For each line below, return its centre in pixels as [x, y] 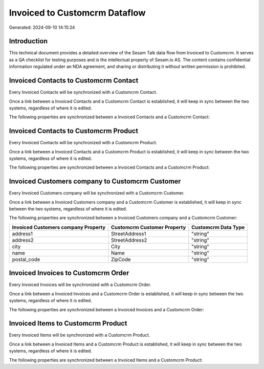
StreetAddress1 [128, 234]
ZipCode [121, 259]
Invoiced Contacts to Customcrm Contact [74, 81]
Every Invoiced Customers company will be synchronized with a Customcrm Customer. [97, 193]
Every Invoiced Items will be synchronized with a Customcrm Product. [79, 335]
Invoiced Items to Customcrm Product [68, 323]
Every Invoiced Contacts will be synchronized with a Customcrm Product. [83, 143]
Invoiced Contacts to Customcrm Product [74, 131]
